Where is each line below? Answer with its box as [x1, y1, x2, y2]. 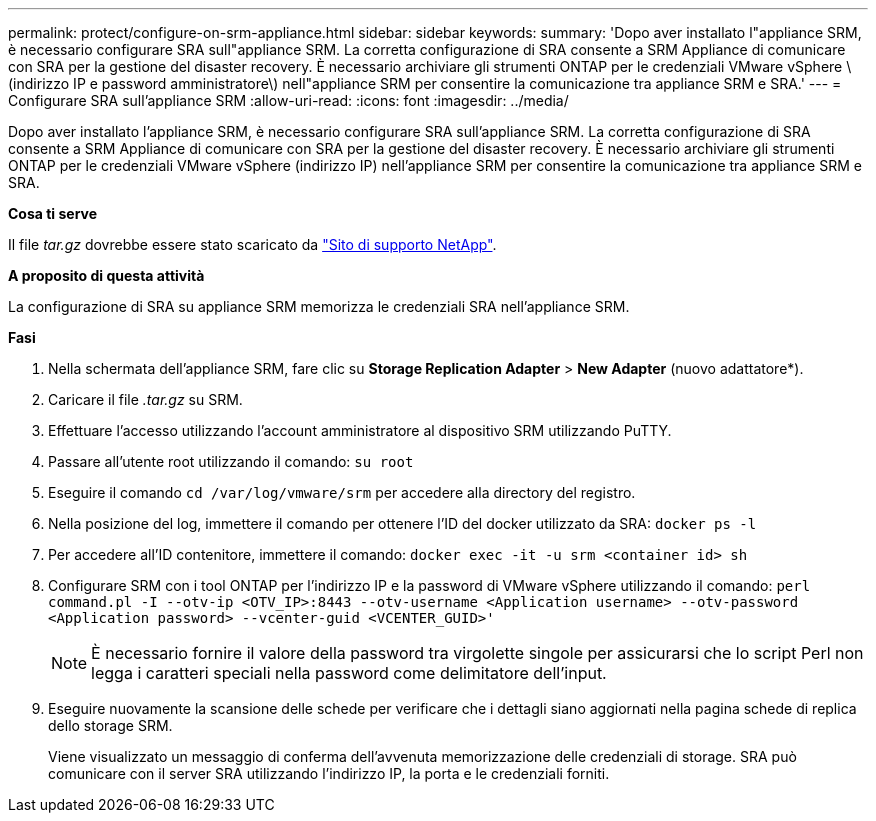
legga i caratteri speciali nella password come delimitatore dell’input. [91, 663, 607, 683]
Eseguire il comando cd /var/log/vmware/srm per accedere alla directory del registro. [48, 484, 636, 501]
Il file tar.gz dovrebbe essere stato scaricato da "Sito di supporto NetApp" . [8, 236, 497, 253]
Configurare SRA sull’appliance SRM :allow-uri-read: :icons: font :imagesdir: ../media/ [8, 92, 569, 109]
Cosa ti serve [8, 205, 98, 222]
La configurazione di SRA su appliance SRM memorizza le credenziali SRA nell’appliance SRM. [8, 298, 630, 315]
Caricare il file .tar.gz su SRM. [48, 391, 243, 408]
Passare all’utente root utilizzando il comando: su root [48, 453, 414, 470]
